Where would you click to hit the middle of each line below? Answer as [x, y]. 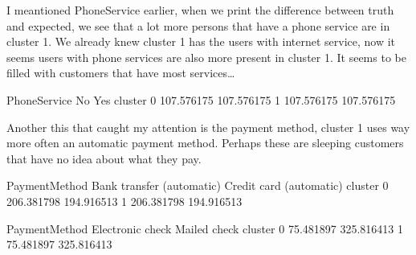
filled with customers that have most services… [121, 73]
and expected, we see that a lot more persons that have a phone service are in [198, 25]
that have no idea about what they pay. [104, 158]
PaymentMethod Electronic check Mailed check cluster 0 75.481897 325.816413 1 [205, 228]
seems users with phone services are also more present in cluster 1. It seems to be [206, 57]
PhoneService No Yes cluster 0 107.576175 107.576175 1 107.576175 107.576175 [201, 99]
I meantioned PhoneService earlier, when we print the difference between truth [200, 10]
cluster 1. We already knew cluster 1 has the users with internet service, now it [201, 41]
